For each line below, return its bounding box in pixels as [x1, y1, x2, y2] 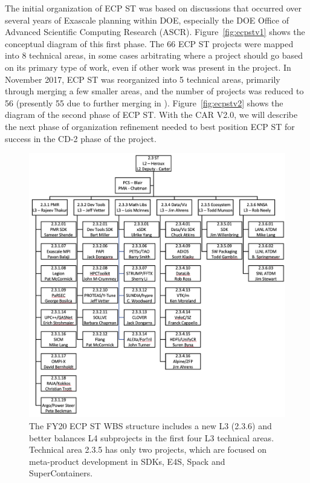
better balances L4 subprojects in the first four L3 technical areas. [29, 431, 274, 444]
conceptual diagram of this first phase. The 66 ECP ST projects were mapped [5, 37, 294, 50]
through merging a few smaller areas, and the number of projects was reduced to [5, 85, 304, 97]
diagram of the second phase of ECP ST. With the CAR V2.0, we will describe [5, 108, 298, 121]
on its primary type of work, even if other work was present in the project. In [5, 60, 291, 73]
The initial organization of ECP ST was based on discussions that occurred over [5, 2, 302, 14]
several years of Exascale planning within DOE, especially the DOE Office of [5, 13, 289, 26]
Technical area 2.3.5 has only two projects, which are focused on [29, 443, 267, 456]
